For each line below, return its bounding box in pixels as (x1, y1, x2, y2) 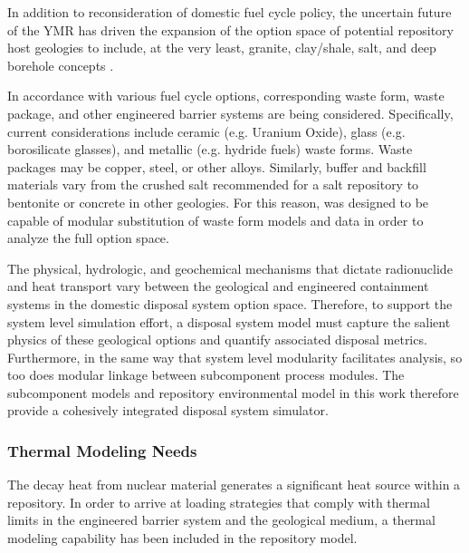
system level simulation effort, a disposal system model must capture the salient (7, 312, 451, 331)
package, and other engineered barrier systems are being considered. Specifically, (7, 103, 454, 122)
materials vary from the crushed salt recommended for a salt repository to (7, 175, 419, 194)
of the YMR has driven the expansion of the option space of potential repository (7, 20, 455, 39)
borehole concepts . (7, 55, 114, 74)
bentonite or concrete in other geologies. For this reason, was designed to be (7, 192, 429, 211)
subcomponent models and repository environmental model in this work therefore (7, 383, 459, 402)
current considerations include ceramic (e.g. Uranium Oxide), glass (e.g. (7, 121, 406, 141)
